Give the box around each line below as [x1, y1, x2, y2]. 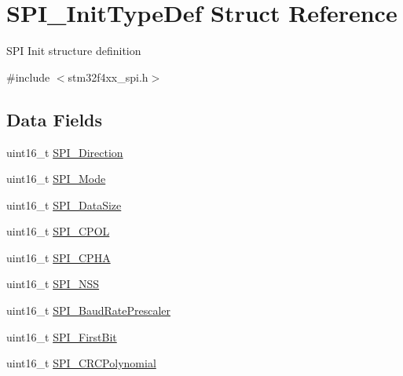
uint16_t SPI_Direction [6, 144, 123, 160]
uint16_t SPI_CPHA [6, 249, 111, 265]
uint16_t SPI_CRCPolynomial [6, 355, 156, 371]
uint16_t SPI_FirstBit [6, 328, 117, 345]
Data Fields [6, 107, 103, 131]
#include [6, 68, 50, 85]
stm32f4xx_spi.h [68, 68, 148, 85]
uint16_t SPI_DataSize [6, 196, 122, 213]
